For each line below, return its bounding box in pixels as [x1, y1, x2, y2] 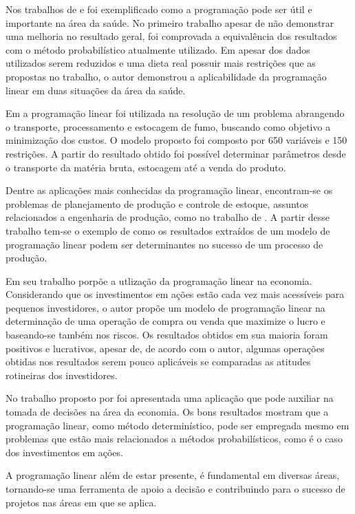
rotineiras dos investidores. [6, 367, 118, 382]
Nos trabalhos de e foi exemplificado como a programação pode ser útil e [6, 2, 312, 16]
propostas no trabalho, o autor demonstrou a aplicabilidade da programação [6, 69, 327, 83]
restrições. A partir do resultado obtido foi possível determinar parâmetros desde [6, 146, 346, 160]
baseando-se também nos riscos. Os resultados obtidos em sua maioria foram [6, 328, 328, 342]
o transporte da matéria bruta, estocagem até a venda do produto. [6, 160, 286, 174]
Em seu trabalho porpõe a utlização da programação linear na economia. [6, 273, 312, 288]
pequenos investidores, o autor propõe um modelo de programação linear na [6, 300, 325, 314]
